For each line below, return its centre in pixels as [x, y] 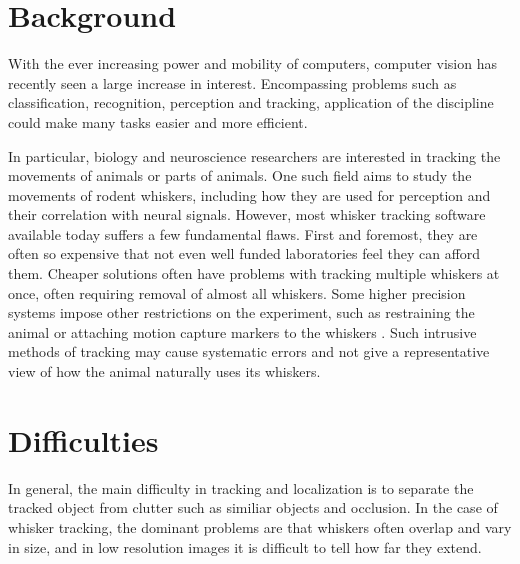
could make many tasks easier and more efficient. [158, 121]
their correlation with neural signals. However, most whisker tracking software [247, 214]
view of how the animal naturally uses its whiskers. [164, 371]
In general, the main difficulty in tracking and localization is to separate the [241, 487]
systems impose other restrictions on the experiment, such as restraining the [241, 312]
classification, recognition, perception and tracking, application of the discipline [251, 102]
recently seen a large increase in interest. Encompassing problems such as [232, 82]
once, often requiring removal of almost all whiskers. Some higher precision [237, 292]
